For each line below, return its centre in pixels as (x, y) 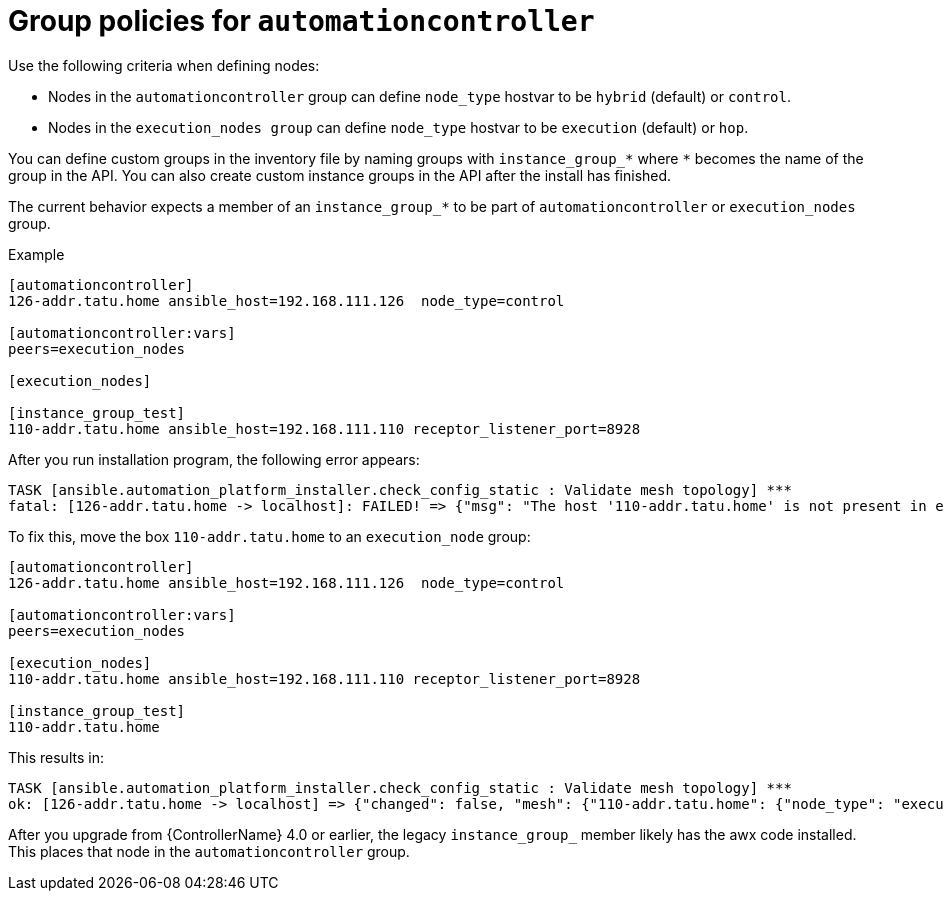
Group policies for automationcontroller (301, 21)
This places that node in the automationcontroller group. (209, 851)
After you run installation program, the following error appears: (214, 459)
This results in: (56, 757)
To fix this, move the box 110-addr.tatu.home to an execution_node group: (269, 536)
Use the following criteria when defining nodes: (164, 65)
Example (36, 254)
